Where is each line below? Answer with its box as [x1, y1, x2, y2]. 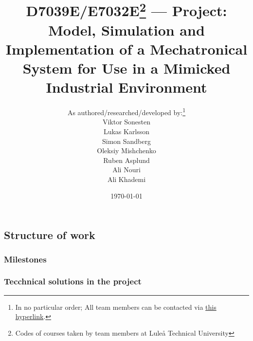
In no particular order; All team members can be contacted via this [15, 301, 217, 312]
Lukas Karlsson [103, 126, 150, 137]
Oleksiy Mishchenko [97, 145, 156, 156]
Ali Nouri [112, 164, 141, 175]
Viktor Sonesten [102, 117, 151, 127]
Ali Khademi [107, 174, 146, 184]
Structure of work [4, 227, 95, 242]
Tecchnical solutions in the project [4, 275, 142, 287]
